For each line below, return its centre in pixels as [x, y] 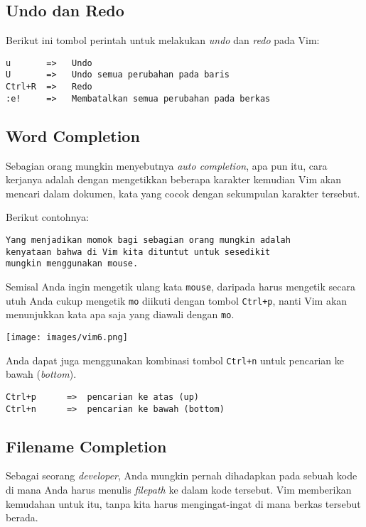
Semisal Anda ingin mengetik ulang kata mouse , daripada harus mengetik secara [181, 286]
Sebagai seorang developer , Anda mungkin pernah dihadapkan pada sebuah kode [182, 476]
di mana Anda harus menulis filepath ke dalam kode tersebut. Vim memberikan [179, 489]
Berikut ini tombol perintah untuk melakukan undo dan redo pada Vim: [163, 40]
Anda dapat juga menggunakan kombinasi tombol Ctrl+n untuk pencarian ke [175, 360]
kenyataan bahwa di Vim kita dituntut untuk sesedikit [138, 252]
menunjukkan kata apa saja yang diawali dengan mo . [120, 314]
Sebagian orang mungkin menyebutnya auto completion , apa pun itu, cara [167, 165]
